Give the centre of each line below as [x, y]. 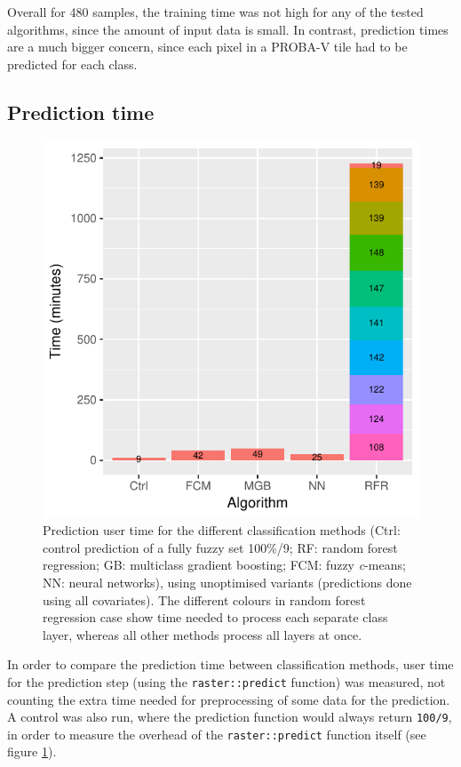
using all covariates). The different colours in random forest [204, 599]
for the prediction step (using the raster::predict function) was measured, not [227, 681]
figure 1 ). [32, 751]
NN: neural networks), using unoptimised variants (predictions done [227, 582]
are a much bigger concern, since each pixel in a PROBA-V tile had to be [207, 47]
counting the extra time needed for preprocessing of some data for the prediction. [229, 699]
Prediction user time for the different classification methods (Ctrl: [222, 530]
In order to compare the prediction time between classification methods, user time [230, 664]
